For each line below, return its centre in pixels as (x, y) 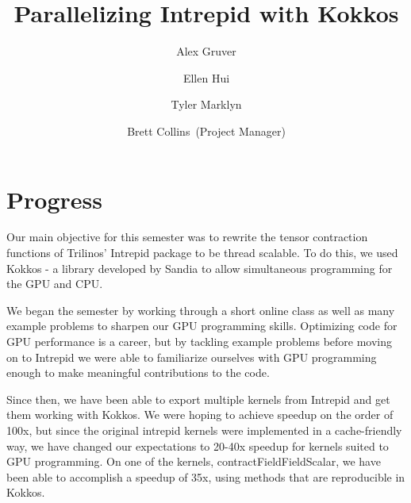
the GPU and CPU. (55, 284)
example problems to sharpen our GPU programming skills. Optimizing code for (202, 326)
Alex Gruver (206, 51)
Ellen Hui (206, 77)
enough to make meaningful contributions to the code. (138, 372)
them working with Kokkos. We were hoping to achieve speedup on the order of (200, 415)
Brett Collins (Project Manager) (206, 131)
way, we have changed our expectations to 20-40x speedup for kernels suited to (198, 445)
